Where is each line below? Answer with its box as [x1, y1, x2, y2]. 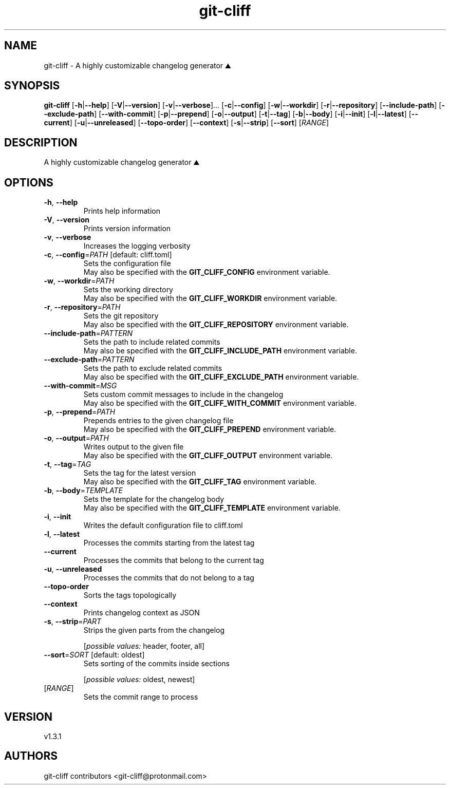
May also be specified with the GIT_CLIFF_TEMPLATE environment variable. [83, 503, 341, 513]
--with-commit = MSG [44, 381, 117, 390]
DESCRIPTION [4, 136, 78, 149]
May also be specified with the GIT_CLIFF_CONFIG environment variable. [83, 268, 330, 277]
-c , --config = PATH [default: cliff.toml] [44, 250, 172, 259]
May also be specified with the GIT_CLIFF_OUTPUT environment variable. [83, 451, 333, 460]
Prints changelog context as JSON [83, 608, 200, 617]
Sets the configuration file [83, 259, 171, 268]
